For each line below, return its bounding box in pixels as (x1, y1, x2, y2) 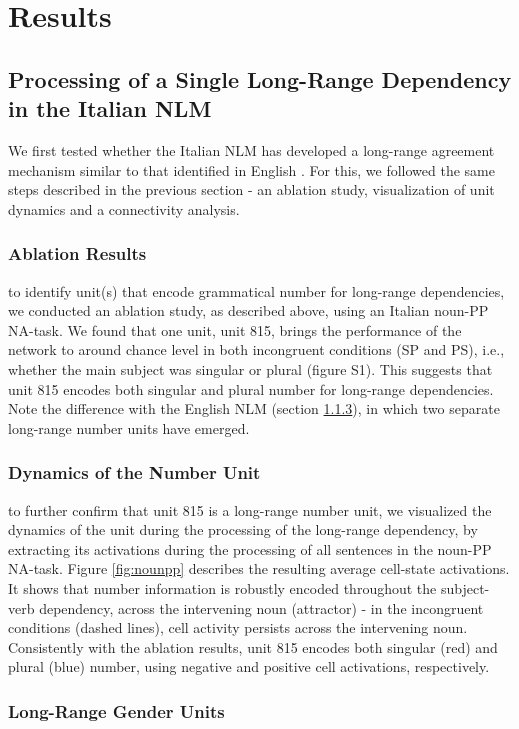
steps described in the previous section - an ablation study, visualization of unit (8, 179, 495, 200)
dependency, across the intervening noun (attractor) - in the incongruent (39, 597, 484, 618)
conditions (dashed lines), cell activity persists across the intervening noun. (8, 617, 468, 638)
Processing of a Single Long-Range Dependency (8, 63, 512, 94)
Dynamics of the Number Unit (8, 460, 261, 485)
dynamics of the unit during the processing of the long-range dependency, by (8, 519, 478, 540)
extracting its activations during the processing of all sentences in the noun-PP (8, 538, 492, 559)
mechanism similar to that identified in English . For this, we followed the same (8, 159, 495, 180)
